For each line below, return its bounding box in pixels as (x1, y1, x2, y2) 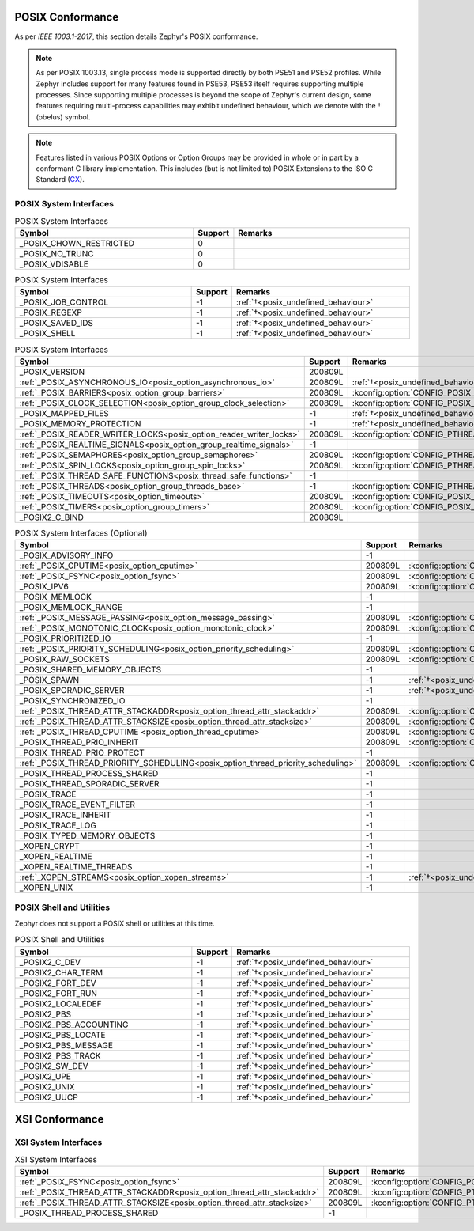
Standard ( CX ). (36, 175, 85, 184)
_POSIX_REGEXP (19, 307, 82, 318)
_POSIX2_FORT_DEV (19, 977, 96, 988)
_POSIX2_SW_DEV (19, 1060, 88, 1071)
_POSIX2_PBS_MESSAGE (19, 1040, 114, 1051)
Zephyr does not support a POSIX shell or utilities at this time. (14, 919, 215, 928)
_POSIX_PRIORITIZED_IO (19, 633, 111, 644)
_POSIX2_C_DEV (19, 956, 81, 968)
